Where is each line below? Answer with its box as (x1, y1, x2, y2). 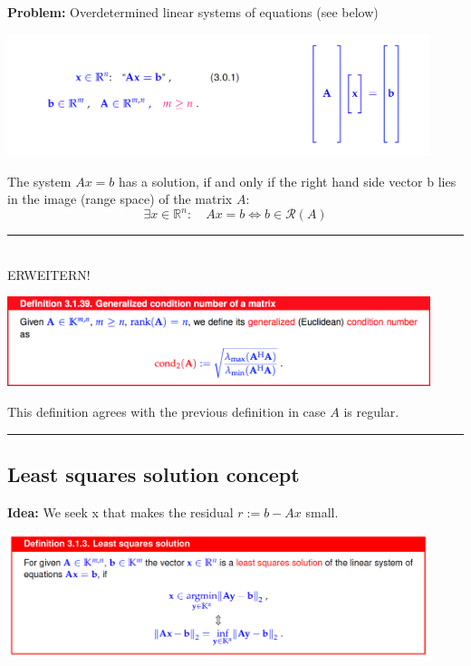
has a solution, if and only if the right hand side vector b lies (119, 171, 457, 190)
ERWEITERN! (7, 265, 91, 284)
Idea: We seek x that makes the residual (7, 502, 234, 521)
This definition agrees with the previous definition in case (7, 401, 326, 420)
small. (305, 502, 339, 521)
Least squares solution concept (7, 459, 300, 487)
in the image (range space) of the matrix (7, 189, 233, 208)
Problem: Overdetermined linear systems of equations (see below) (7, 3, 379, 21)
